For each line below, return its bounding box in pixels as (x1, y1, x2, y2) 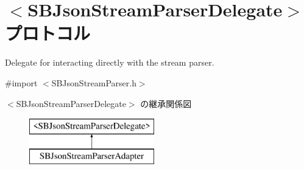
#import (5, 76, 38, 89)
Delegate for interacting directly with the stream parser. (5, 56, 214, 69)
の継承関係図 (140, 97, 192, 109)
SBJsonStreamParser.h (51, 76, 136, 89)
